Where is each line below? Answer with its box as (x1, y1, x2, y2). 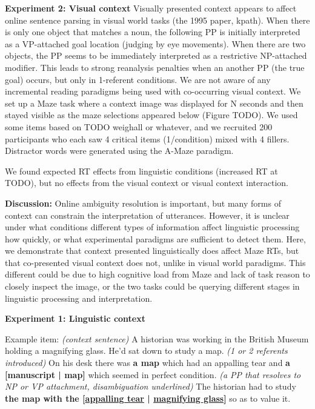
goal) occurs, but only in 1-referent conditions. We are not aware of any (5, 73, 271, 85)
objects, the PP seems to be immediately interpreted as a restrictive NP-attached (5, 49, 307, 62)
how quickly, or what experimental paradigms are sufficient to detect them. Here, (5, 232, 306, 245)
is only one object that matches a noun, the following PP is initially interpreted (5, 25, 300, 38)
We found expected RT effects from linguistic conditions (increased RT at (5, 164, 278, 177)
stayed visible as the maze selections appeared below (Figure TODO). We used (5, 108, 298, 121)
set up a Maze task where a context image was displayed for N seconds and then (5, 96, 303, 109)
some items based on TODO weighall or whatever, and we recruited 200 (5, 120, 273, 133)
